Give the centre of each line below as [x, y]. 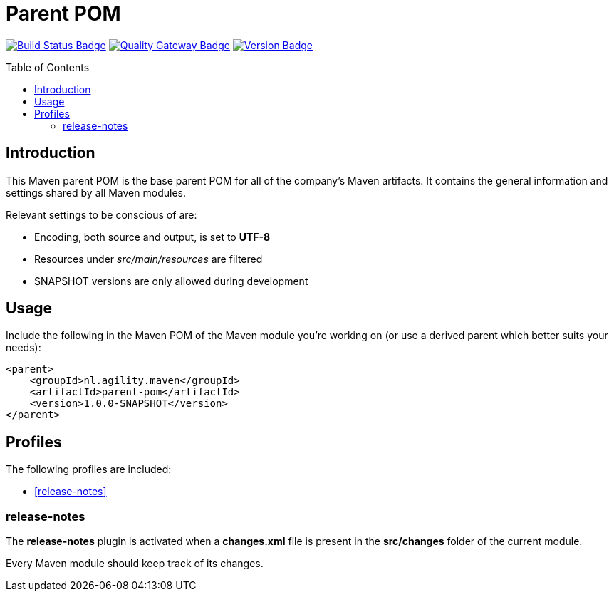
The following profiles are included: [89, 469]
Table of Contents [48, 67]
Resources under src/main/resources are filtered [149, 259]
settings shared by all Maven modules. [96, 192]
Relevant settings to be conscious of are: [102, 214]
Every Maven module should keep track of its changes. [135, 564]
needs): [24, 348]
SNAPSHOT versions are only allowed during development [171, 281]
